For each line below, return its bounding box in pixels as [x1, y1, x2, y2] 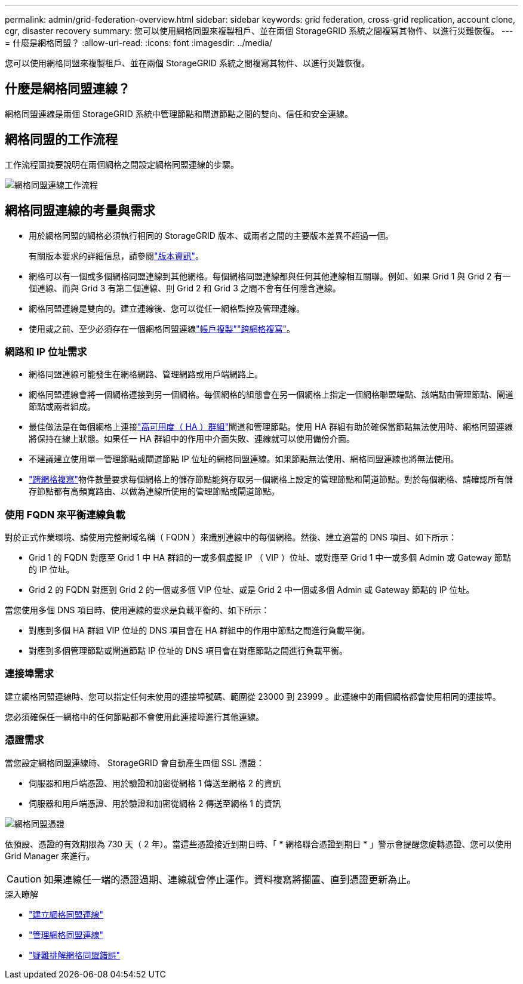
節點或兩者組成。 [29, 401, 96, 412]
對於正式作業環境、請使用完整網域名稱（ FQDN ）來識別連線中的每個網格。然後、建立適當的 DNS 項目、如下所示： [5, 532, 457, 543]
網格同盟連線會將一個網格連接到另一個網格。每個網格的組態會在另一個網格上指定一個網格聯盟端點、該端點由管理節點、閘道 [29, 389, 513, 400]
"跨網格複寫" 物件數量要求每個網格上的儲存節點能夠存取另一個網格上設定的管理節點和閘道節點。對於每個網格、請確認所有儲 [29, 474, 513, 485]
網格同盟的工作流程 [5, 132, 118, 147]
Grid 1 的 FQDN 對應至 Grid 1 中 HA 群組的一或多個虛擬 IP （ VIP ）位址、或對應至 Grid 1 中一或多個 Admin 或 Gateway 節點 [29, 552, 511, 563]
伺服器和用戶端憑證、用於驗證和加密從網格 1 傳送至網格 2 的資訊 [29, 777, 281, 788]
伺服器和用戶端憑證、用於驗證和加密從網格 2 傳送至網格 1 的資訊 [29, 798, 281, 808]
